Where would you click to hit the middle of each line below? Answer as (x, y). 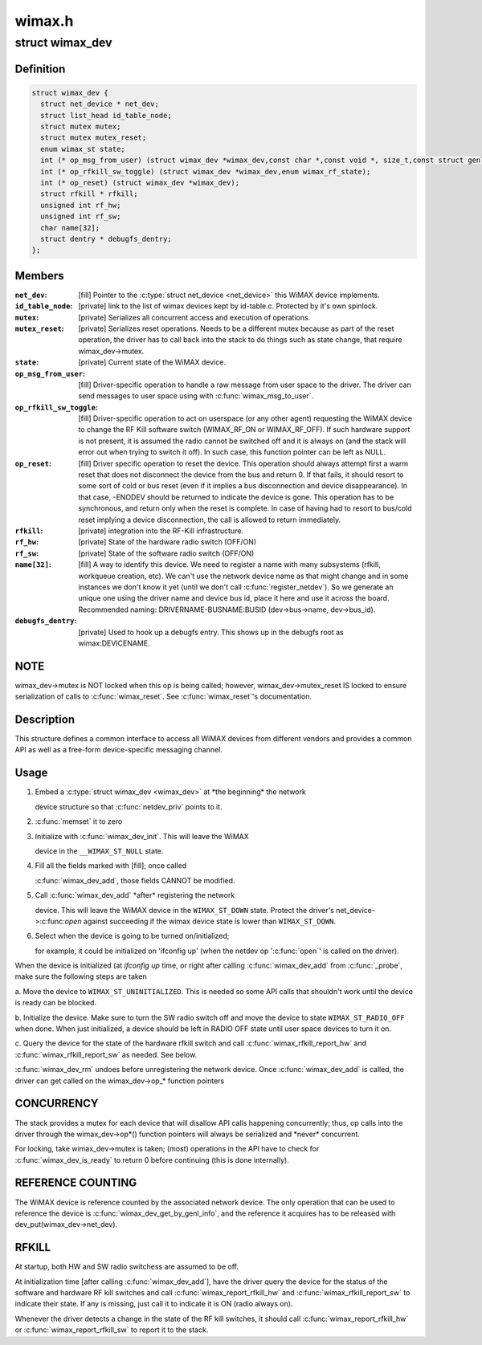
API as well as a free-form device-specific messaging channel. (118, 750)
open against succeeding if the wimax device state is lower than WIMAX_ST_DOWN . (200, 921)
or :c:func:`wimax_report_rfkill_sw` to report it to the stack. (112, 1330)
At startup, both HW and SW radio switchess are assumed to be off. (127, 1267)
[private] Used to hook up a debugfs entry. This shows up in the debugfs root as (211, 632)
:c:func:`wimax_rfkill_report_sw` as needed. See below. (106, 1054)
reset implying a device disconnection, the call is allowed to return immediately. (210, 520)
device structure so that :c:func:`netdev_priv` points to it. (129, 806)
